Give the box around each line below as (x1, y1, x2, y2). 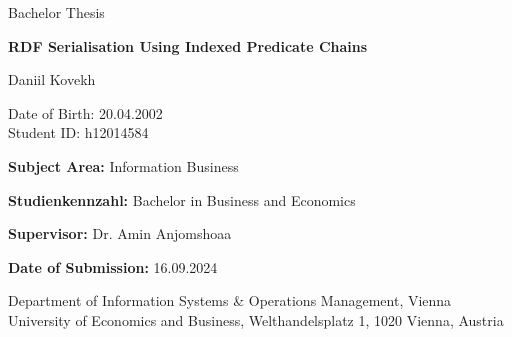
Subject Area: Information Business (8, 155, 239, 176)
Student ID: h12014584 (8, 122, 149, 143)
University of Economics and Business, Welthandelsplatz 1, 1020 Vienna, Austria (8, 309, 504, 330)
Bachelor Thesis (8, 2, 105, 22)
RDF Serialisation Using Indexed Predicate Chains (8, 35, 368, 56)
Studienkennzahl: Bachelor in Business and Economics (8, 189, 356, 210)
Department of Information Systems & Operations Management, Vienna (8, 290, 452, 311)
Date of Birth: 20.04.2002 (8, 102, 163, 123)
